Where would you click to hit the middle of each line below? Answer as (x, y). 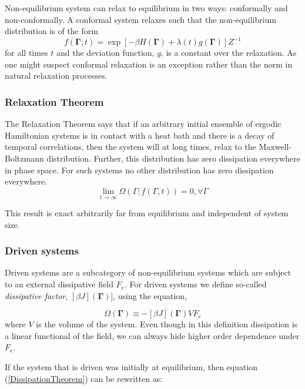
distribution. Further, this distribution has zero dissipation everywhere (173, 158)
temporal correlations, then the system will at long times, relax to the (130, 147)
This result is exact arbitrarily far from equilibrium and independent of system (147, 213)
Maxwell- (275, 147)
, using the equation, (150, 295)
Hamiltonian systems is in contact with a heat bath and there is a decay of (140, 135)
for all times (26, 53)
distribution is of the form (51, 31)
